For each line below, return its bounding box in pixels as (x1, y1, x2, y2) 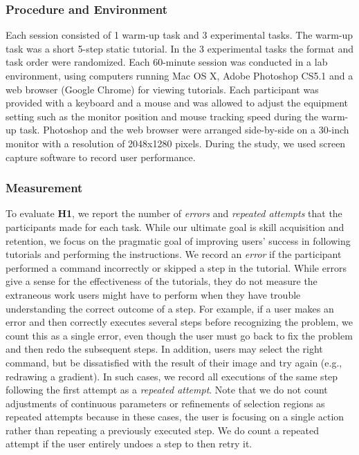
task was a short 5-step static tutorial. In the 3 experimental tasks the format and (6, 41, 354, 55)
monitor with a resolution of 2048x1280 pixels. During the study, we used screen (6, 136, 346, 150)
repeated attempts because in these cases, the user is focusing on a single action (6, 409, 344, 424)
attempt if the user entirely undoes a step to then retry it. (6, 436, 252, 451)
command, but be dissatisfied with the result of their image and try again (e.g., (6, 355, 342, 369)
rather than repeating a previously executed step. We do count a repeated (6, 423, 320, 437)
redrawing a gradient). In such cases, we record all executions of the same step (6, 369, 338, 383)
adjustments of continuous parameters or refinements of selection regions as (6, 396, 325, 410)
